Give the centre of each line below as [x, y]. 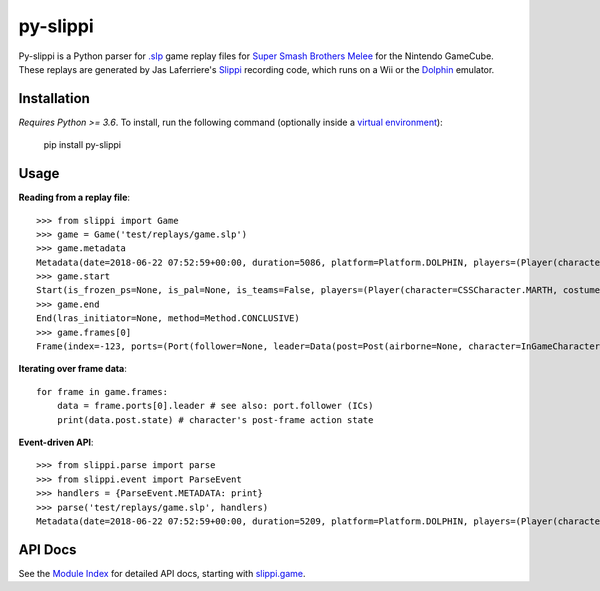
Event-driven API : [56, 442]
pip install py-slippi [82, 145]
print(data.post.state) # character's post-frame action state [215, 419]
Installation [54, 98]
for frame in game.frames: [102, 391]
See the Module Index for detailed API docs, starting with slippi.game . [162, 573]
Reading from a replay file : [74, 197]
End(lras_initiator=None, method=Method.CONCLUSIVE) [168, 318]
